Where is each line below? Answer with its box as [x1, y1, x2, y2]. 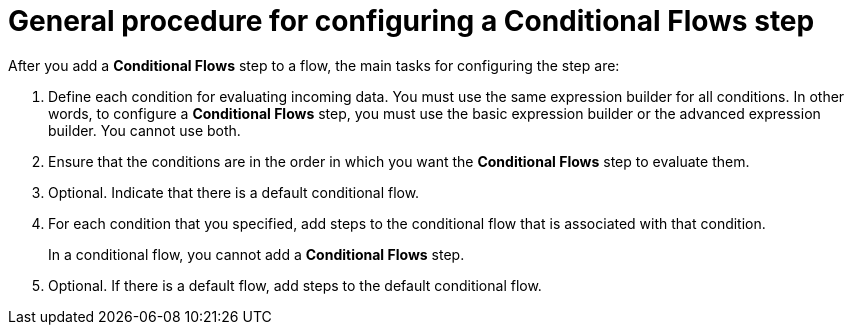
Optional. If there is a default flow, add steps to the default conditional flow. [48, 276, 542, 294]
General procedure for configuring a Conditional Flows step [8, 4, 815, 38]
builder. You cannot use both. [48, 121, 241, 139]
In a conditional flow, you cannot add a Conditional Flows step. [48, 245, 465, 263]
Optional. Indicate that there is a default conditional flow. [48, 183, 420, 201]
